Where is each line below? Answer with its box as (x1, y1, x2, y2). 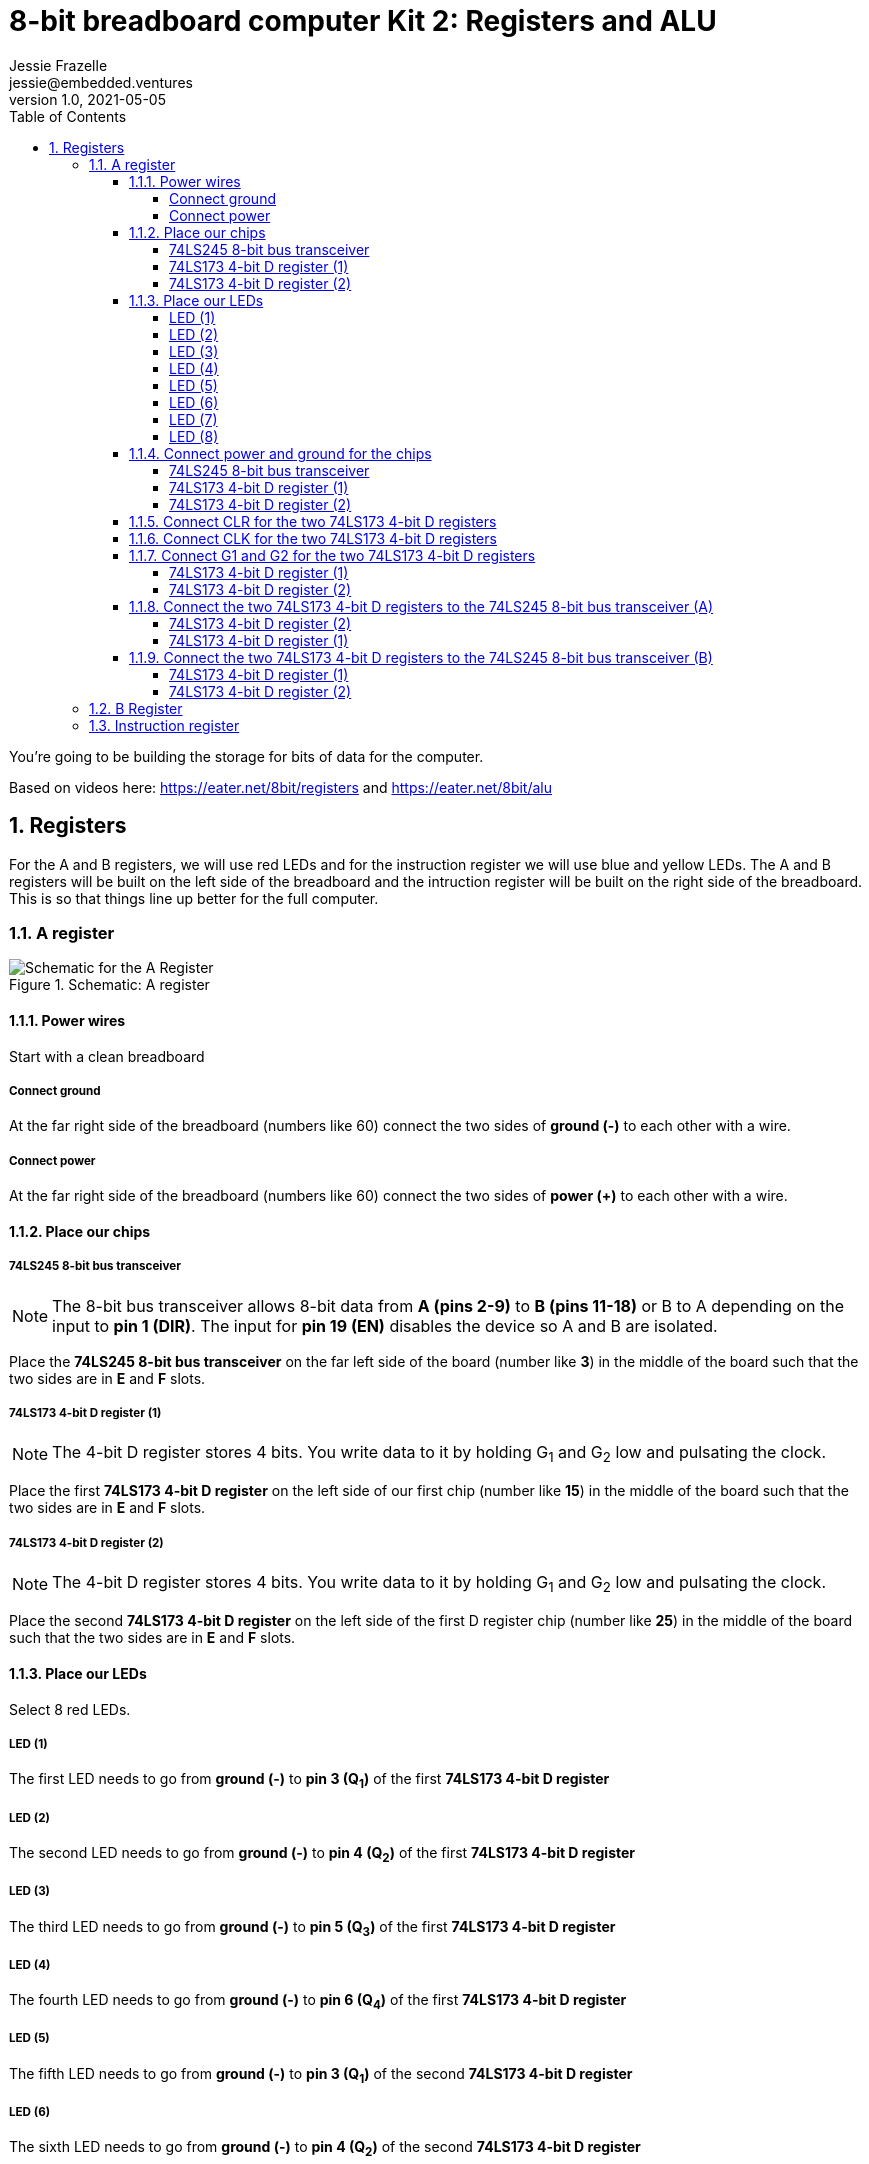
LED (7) (169, 410, 218, 428)
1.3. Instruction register (89, 716, 240, 734)
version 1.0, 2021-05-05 (9, 90, 166, 108)
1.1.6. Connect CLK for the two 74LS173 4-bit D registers (129, 529, 497, 547)
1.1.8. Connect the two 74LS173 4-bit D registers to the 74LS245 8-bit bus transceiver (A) (129, 597, 714, 615)
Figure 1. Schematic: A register (9, 976, 210, 994)
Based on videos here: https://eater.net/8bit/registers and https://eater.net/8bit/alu (9, 778, 553, 796)
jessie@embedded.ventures (9, 73, 193, 91)
